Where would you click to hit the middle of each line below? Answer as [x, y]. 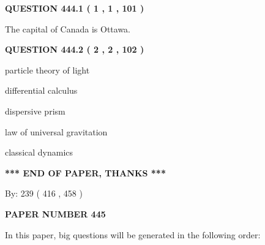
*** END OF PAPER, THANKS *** [85, 172]
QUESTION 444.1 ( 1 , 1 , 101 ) [75, 8]
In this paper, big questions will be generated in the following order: [133, 234]
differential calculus [41, 90]
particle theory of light [47, 70]
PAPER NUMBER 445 [55, 213]
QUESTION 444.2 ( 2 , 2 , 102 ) [75, 49]
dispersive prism [35, 111]
